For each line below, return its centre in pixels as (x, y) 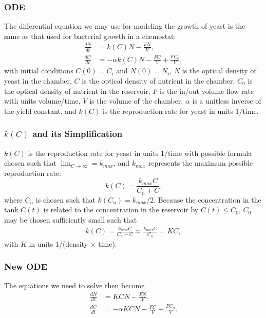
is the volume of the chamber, (136, 101)
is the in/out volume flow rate (207, 91)
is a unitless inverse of (227, 101)
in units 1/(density (58, 243)
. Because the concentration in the (207, 199)
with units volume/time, (42, 101)
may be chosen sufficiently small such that (71, 220)
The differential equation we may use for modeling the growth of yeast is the (125, 26)
